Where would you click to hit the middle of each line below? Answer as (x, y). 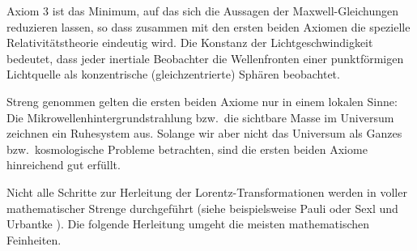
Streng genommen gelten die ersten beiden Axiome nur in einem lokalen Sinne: (202, 101)
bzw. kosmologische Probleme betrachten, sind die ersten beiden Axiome (187, 149)
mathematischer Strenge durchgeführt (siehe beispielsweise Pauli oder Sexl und (202, 208)
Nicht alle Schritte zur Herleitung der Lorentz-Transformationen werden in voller (207, 191)
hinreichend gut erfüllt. (64, 165)
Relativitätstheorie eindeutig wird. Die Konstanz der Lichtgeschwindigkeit (190, 43)
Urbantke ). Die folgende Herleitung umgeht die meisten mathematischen (188, 224)
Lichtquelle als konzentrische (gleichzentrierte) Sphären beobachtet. (173, 74)
